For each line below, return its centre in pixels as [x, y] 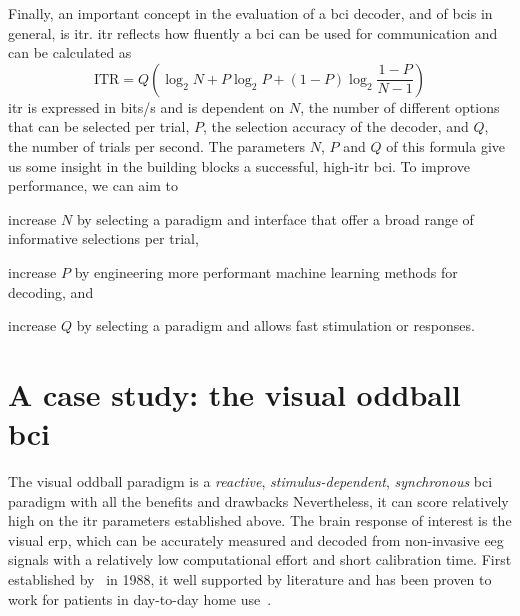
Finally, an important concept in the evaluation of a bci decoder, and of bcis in [250, 13]
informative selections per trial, [103, 238]
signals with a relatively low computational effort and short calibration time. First [260, 559]
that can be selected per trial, [99, 126]
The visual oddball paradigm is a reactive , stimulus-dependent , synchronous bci [250, 481]
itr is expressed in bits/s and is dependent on [146, 106]
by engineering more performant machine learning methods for [266, 271]
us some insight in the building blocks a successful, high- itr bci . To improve [239, 165]
